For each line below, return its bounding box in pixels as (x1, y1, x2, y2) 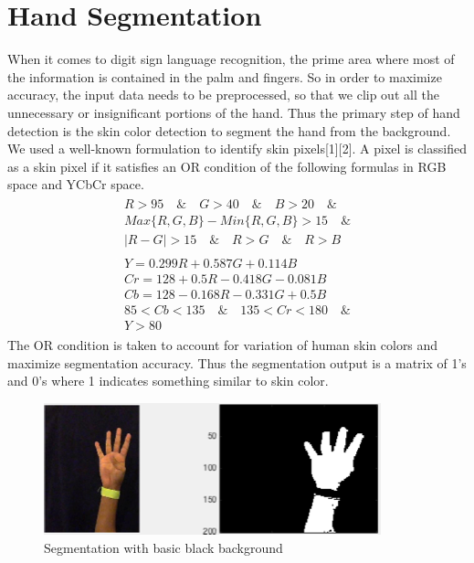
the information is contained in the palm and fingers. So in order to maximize (7, 67, 442, 86)
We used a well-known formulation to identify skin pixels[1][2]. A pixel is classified (7, 139, 467, 158)
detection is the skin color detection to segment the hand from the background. (7, 121, 451, 140)
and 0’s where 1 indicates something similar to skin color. (7, 371, 329, 390)
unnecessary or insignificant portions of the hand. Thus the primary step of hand (7, 102, 460, 122)
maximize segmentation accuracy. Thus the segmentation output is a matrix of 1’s (7, 353, 467, 372)
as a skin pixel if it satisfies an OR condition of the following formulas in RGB (7, 156, 447, 175)
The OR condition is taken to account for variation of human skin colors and (7, 335, 438, 355)
